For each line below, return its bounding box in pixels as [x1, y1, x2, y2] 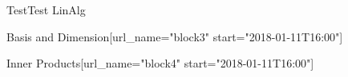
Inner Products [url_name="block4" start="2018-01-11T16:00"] [6, 55, 314, 71]
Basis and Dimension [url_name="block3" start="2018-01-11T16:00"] [6, 28, 343, 44]
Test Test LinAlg [6, 2, 86, 17]
